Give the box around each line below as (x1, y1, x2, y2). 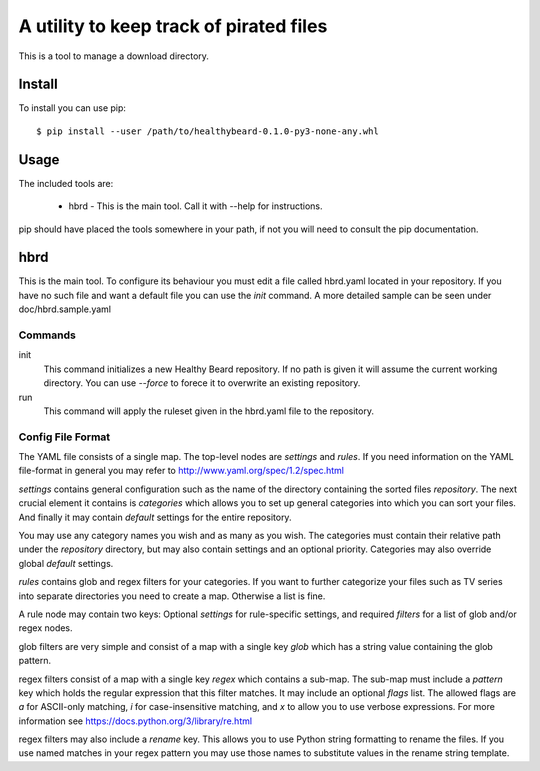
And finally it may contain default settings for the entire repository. (18, 511, 292, 523)
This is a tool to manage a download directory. (18, 50, 210, 62)
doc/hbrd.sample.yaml (18, 303, 112, 315)
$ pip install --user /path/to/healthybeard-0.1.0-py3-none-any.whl (36, 125, 379, 137)
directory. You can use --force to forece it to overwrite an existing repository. (43, 377, 361, 389)
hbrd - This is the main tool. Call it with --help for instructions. (68, 200, 323, 212)
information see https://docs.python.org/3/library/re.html (18, 715, 253, 727)
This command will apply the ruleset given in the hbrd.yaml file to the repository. (43, 405, 375, 417)
